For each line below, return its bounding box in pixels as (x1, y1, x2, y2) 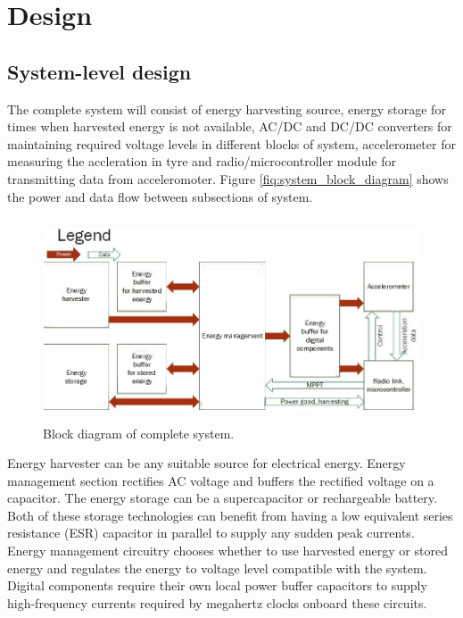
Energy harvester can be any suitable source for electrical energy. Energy (7, 454, 406, 472)
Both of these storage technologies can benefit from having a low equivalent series (7, 505, 453, 524)
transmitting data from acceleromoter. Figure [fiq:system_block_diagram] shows (7, 169, 449, 188)
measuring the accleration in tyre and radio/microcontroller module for (7, 152, 396, 171)
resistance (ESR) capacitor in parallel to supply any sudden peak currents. (7, 523, 415, 542)
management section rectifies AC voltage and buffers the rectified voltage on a (7, 471, 434, 489)
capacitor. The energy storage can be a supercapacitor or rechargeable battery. (7, 489, 437, 507)
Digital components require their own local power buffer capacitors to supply (7, 576, 427, 595)
